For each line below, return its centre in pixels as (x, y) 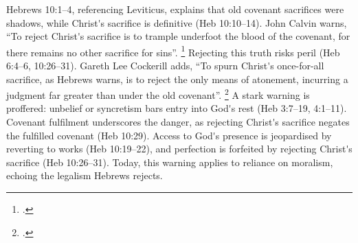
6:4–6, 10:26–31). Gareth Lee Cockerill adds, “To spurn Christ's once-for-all (165, 66)
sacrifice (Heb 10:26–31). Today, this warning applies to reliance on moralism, (170, 162)
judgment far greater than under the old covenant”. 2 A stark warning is (158, 94)
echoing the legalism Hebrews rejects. (85, 175)
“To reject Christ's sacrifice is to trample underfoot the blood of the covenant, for (178, 36)
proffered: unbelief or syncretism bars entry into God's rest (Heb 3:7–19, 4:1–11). (177, 108)
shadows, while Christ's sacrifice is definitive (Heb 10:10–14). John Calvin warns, (177, 22)
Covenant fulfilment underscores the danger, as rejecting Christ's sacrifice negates (178, 122)
